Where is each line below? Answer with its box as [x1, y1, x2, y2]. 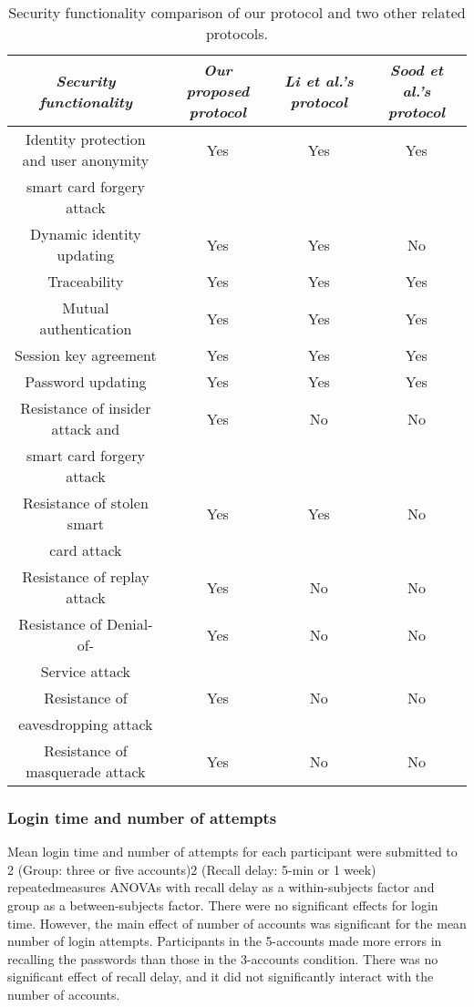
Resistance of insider [20, 397, 151, 418]
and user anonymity [22, 149, 149, 170]
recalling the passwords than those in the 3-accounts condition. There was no [7, 949, 438, 968]
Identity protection [26, 128, 146, 149]
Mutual [62, 297, 109, 318]
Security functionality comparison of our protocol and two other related [8, 2, 466, 23]
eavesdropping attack [18, 714, 153, 735]
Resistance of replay [22, 566, 149, 587]
